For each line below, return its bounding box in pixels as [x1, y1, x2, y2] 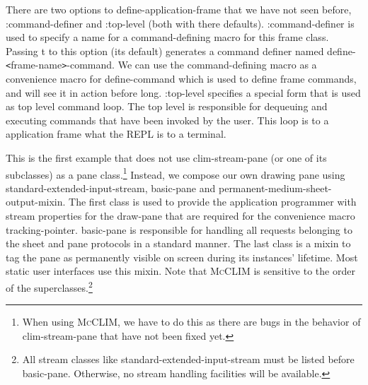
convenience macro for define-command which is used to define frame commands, [6, 71, 357, 86]
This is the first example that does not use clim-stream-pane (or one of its [6, 150, 327, 165]
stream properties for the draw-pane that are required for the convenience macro [6, 208, 355, 223]
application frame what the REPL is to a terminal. [6, 126, 226, 141]
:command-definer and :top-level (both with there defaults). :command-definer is [6, 16, 355, 30]
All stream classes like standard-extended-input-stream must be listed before [22, 352, 355, 367]
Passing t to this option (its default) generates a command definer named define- [6, 43, 356, 58]
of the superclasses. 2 [6, 278, 93, 295]
